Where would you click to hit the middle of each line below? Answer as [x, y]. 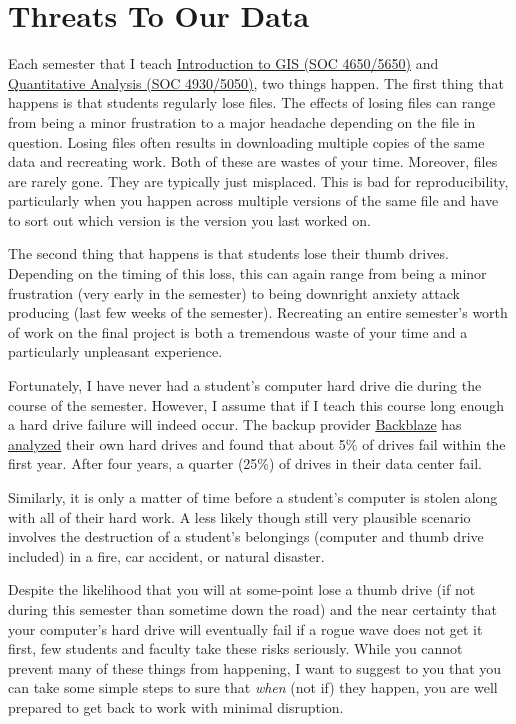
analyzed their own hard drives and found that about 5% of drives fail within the [257, 443]
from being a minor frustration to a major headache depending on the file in [242, 121]
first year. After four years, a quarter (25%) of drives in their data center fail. [245, 463]
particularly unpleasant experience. [115, 351]
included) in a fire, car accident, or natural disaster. [166, 555]
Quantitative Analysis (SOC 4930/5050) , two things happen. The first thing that [256, 82]
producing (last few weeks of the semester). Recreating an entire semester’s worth [258, 312]
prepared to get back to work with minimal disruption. [176, 706]
